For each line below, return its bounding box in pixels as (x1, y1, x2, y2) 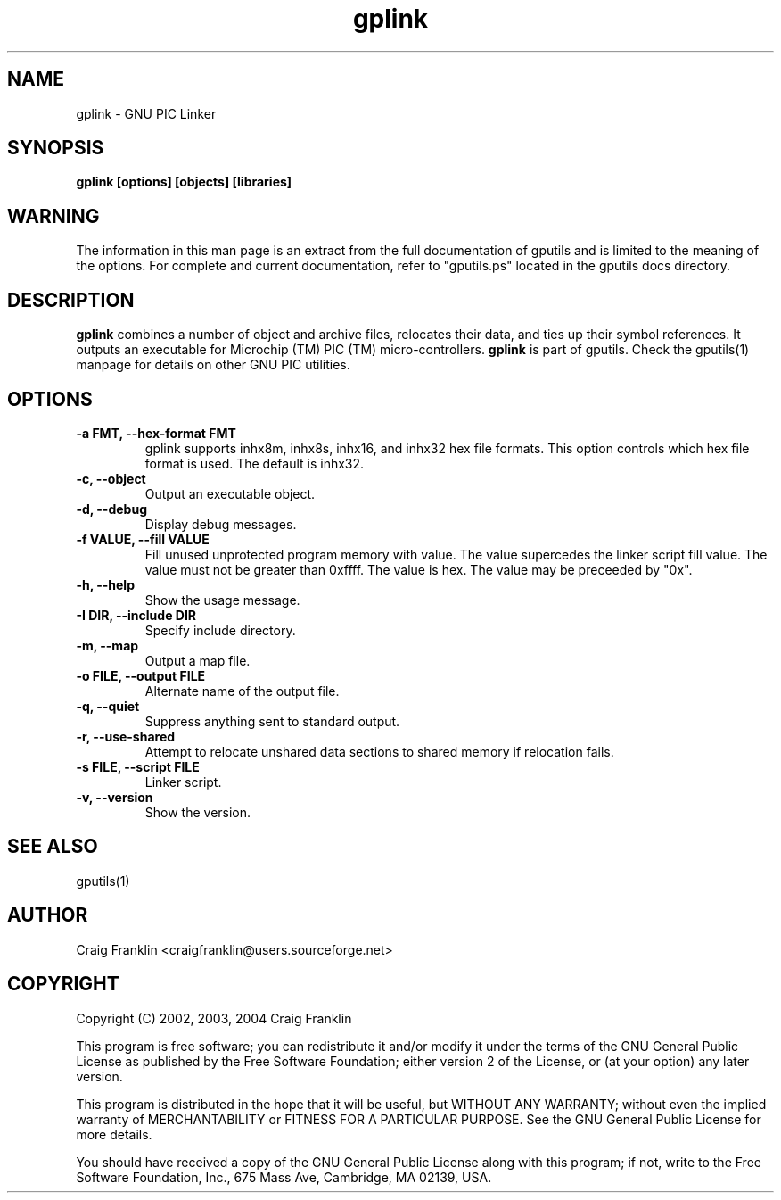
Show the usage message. (144, 592, 300, 608)
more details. (76, 1126, 152, 1142)
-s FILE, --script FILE (76, 758, 200, 774)
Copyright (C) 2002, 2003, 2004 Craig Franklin (76, 1010, 352, 1026)
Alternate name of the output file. (144, 683, 340, 699)
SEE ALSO (7, 835, 98, 858)
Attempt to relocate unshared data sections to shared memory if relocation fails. (144, 743, 614, 759)
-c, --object (76, 470, 146, 486)
